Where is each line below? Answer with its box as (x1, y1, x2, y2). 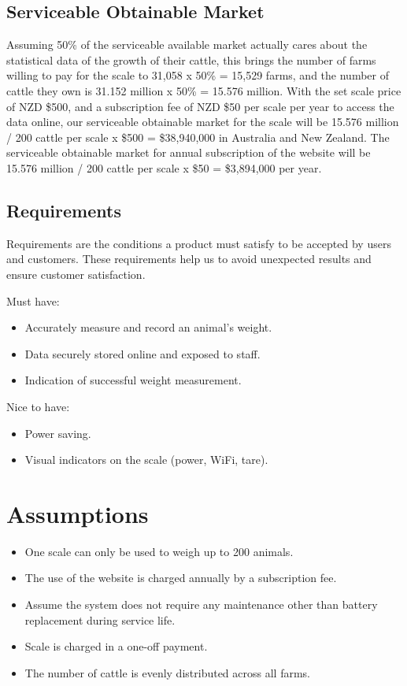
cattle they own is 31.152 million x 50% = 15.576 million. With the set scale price (6, 82, 401, 98)
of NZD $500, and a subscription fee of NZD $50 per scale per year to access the (6, 98, 394, 114)
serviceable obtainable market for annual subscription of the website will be (6, 144, 371, 161)
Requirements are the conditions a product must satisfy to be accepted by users (6, 235, 391, 251)
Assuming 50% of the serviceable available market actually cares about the (6, 36, 368, 53)
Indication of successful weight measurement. (24, 372, 242, 388)
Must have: (6, 292, 60, 309)
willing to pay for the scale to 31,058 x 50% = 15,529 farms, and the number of (6, 67, 389, 83)
